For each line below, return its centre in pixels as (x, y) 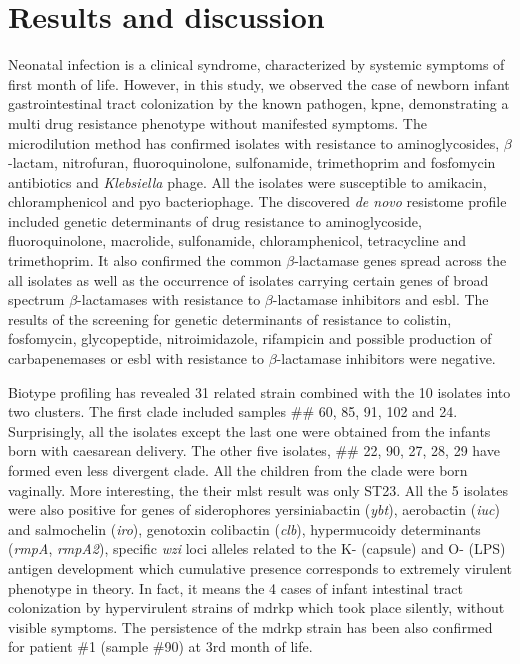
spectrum (36, 299)
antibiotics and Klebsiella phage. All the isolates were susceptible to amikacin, (247, 181)
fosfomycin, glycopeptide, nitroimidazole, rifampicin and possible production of (250, 338)
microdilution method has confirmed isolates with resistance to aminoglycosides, (254, 142)
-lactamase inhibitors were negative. (386, 358)
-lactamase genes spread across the (400, 260)
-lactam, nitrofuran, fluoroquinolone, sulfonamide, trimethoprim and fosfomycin (252, 162)
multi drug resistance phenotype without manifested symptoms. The (217, 122)
